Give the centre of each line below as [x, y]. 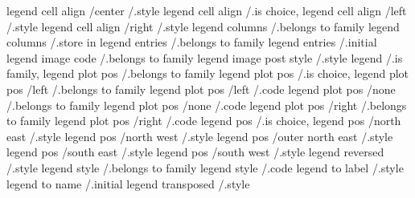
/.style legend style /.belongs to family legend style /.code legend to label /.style [205, 167]
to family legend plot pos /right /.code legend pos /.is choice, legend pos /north [204, 121]
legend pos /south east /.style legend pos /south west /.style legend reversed [195, 152]
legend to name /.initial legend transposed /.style [128, 183]
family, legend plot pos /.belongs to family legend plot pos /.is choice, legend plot [208, 73]
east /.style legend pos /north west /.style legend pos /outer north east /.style [200, 136]
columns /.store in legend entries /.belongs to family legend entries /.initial [192, 42]
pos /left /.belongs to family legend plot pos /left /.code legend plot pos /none [201, 89]
